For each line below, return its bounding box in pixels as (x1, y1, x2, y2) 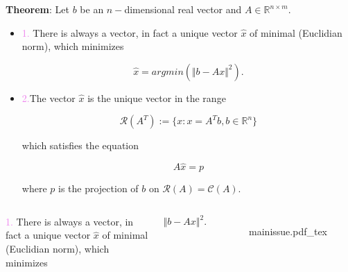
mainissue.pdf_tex (249, 223, 327, 238)
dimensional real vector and (124, 2, 242, 16)
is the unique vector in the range (87, 90, 226, 105)
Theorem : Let (6, 2, 69, 16)
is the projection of (58, 181, 139, 196)
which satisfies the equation (21, 138, 139, 153)
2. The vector (21, 90, 76, 105)
